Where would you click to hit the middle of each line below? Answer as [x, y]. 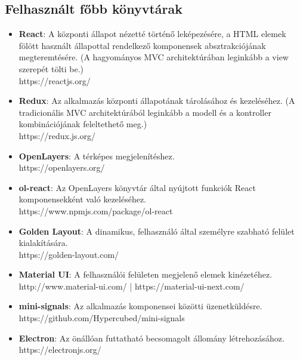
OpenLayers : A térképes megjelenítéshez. [97, 156]
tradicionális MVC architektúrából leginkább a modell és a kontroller [145, 112]
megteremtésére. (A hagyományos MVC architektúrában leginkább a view [154, 57]
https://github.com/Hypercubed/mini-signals [102, 318]
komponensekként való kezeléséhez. [83, 199]
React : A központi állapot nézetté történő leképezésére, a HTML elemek [152, 34]
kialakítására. [43, 243]
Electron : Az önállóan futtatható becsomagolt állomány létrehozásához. [151, 338]
